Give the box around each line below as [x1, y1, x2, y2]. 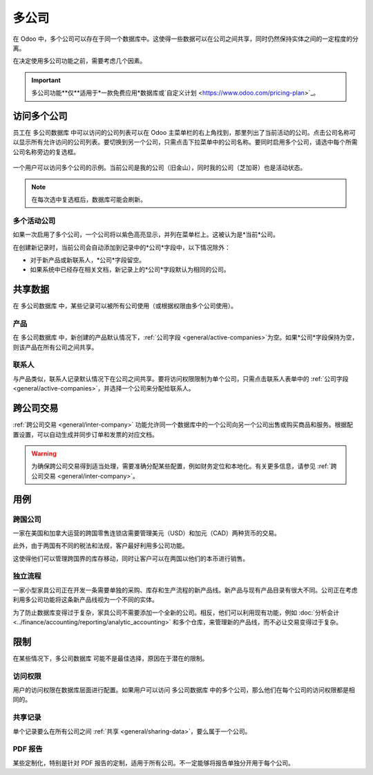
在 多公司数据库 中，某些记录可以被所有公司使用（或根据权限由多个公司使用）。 [12, 301, 238, 310]
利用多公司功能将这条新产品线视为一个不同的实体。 [12, 595, 158, 604]
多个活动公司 [12, 216, 56, 225]
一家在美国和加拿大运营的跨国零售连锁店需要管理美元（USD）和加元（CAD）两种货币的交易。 [12, 529, 281, 537]
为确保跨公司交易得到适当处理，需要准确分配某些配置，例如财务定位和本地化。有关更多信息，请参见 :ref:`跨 [31, 462, 337, 470]
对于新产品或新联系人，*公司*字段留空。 [30, 256, 146, 264]
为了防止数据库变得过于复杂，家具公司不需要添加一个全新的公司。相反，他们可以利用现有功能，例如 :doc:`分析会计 [12, 608, 340, 617]
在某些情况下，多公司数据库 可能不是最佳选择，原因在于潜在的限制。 [12, 654, 209, 662]
